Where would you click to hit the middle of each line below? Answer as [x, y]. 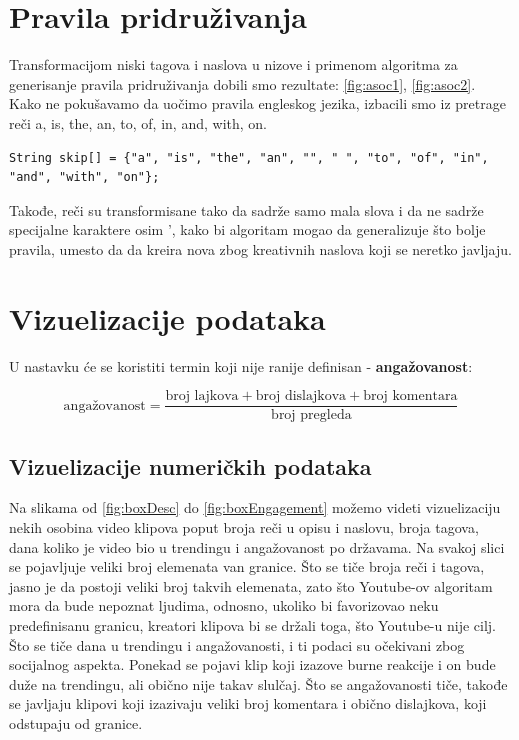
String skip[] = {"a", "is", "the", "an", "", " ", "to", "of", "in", [249, 157]
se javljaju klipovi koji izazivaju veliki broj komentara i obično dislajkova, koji [248, 703]
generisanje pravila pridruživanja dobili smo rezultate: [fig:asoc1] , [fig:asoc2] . [242, 83]
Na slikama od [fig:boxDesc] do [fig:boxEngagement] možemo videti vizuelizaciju [255, 507]
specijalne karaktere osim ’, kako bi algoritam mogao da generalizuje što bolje [247, 229]
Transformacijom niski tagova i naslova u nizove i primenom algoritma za [233, 64]
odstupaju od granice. [76, 722]
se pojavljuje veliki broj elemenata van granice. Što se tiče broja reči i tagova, [247, 566]
